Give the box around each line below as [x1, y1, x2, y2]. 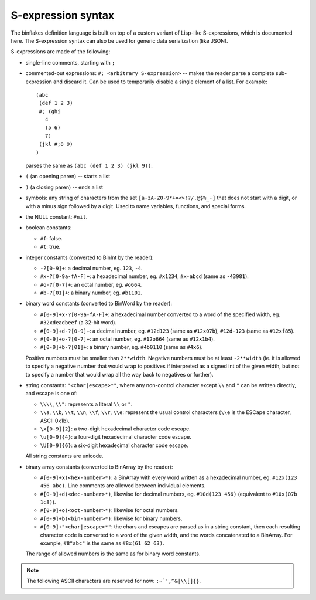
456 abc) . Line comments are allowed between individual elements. [40, 482, 206, 489]
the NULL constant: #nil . [25, 213, 88, 220]
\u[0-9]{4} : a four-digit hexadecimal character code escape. [40, 433, 191, 440]
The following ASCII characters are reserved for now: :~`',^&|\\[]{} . [26, 578, 201, 585]
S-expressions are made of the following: [11, 48, 111, 55]
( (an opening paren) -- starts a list [25, 173, 111, 180]
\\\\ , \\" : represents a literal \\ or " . [40, 401, 133, 408]
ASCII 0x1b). [40, 417, 70, 424]
